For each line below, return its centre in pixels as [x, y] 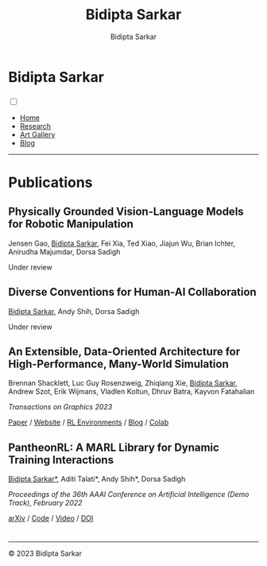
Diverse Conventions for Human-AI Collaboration [132, 292]
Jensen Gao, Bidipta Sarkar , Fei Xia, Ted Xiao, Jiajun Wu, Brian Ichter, [122, 243]
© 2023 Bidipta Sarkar [45, 553]
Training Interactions [61, 460]
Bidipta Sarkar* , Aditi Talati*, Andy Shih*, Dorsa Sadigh [97, 479]
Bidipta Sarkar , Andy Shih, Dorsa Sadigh [74, 311]
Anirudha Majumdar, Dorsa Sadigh [64, 251]
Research [35, 126]
